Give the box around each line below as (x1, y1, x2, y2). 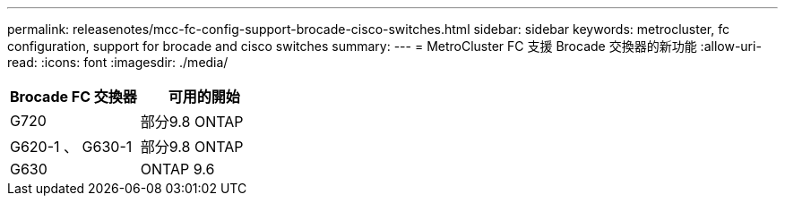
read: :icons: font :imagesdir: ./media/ (7, 55, 229, 70)
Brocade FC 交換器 (10, 88, 137, 106)
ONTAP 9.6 (140, 160, 215, 178)
